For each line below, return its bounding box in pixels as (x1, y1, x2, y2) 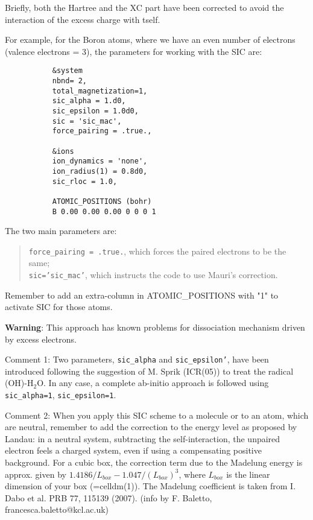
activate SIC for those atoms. (5, 300, 113, 313)
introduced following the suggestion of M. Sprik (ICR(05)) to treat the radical (5, 364, 294, 377)
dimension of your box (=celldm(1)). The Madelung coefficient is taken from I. (5, 480, 296, 492)
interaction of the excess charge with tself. (5, 13, 160, 25)
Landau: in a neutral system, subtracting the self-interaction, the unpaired (5, 432, 280, 445)
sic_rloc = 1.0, (52, 177, 118, 186)
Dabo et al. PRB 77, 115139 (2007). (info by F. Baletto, (5, 491, 212, 504)
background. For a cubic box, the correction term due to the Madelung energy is (5, 455, 303, 468)
